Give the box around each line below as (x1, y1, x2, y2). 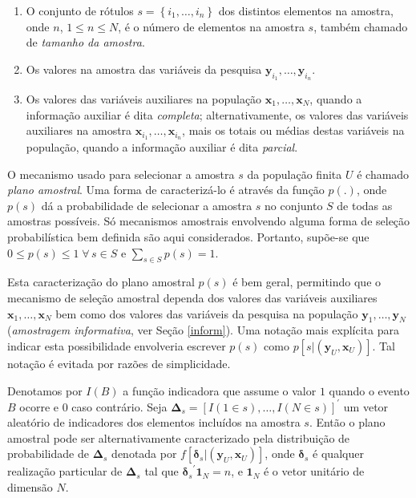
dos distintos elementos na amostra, (218, 2, 394, 18)
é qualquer (313, 445, 364, 462)
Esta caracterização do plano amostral (7, 273, 195, 290)
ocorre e (19, 398, 59, 415)
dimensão (7, 479, 53, 496)
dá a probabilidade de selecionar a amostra (41, 196, 252, 213)
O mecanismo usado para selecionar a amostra (7, 165, 235, 182)
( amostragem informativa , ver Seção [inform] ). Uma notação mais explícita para (7, 322, 399, 338)
